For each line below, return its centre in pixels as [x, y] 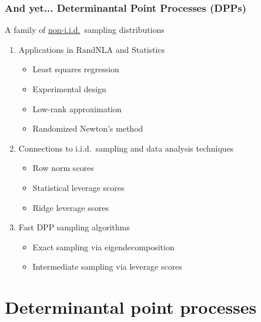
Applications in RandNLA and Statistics [92, 49]
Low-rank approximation [77, 108]
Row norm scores [63, 168]
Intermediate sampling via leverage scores [107, 266]
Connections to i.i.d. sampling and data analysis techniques [126, 148]
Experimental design [69, 89]
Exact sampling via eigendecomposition [103, 246]
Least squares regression [76, 69]
